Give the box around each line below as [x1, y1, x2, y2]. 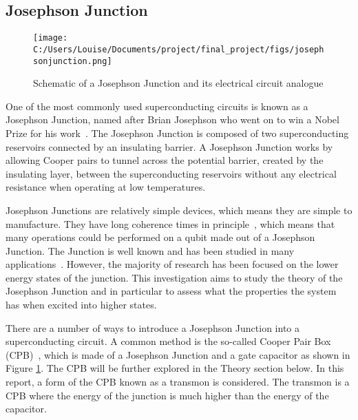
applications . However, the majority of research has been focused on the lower [6, 257, 339, 271]
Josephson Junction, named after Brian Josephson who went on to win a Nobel [6, 112, 339, 127]
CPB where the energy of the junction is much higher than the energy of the [6, 388, 329, 402]
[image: [33, 33, 68, 43]
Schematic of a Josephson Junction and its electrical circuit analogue [33, 76, 324, 90]
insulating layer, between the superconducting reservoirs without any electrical [6, 166, 337, 180]
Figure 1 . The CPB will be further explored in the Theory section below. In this [6, 361, 344, 375]
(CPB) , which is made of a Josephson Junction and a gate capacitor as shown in [6, 347, 350, 361]
